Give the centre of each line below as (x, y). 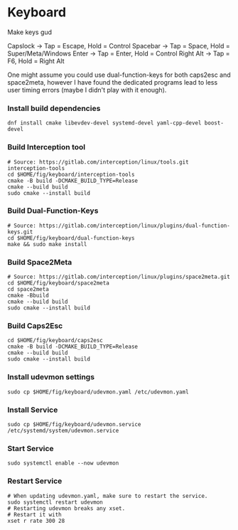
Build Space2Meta (40, 262)
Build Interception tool (47, 147)
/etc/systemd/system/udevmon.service (63, 431)
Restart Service (35, 481)
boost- (214, 123)
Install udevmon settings (51, 377)
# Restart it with (34, 514)
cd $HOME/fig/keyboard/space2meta (59, 283)
